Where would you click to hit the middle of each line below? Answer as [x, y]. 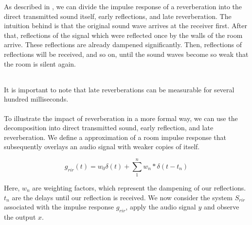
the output [20, 217]
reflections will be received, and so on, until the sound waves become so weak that [126, 54]
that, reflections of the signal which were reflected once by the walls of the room [123, 35]
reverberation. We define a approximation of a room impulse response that [115, 137]
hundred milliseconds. [36, 99]
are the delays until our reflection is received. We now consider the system [122, 197]
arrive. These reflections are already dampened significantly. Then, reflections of [123, 44]
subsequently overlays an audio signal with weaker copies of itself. [102, 147]
